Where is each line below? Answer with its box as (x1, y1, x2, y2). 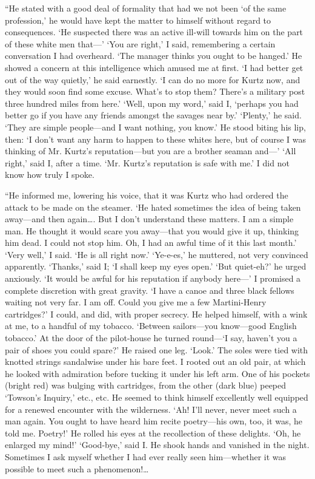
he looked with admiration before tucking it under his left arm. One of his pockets (5, 367, 310, 379)
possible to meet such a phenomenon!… (5, 462, 149, 475)
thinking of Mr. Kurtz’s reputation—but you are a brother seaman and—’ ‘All (5, 144, 296, 157)
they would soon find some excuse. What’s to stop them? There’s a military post (5, 85, 305, 98)
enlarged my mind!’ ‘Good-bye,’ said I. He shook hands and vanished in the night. (5, 438, 310, 451)
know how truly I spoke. (5, 168, 94, 181)
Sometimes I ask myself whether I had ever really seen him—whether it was (5, 450, 287, 463)
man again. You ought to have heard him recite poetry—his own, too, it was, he (5, 415, 303, 427)
